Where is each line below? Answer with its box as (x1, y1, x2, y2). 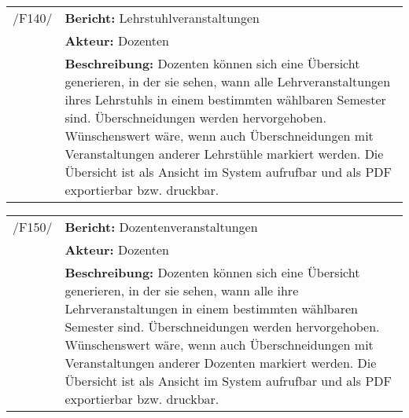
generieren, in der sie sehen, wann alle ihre (64, 281, 299, 299)
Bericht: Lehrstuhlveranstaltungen (64, 9, 260, 27)
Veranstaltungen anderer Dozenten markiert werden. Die (64, 354, 377, 372)
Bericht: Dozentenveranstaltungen (64, 218, 258, 236)
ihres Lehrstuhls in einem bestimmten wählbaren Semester (64, 90, 386, 108)
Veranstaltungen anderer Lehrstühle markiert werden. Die (64, 145, 384, 163)
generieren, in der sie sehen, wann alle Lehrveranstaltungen (64, 72, 391, 90)
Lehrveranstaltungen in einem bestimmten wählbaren (64, 299, 358, 317)
